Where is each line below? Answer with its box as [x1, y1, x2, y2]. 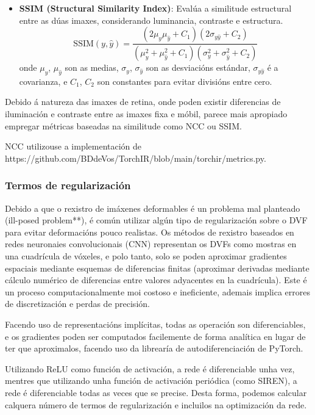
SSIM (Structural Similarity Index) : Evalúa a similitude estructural [19, 2, 292, 14]
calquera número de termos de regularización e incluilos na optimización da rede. [5, 398, 307, 411]
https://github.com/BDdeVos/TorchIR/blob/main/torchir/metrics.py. [5, 151, 266, 164]
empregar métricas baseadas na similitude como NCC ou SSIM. [5, 119, 242, 132]
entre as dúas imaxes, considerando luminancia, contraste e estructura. [19, 13, 283, 26]
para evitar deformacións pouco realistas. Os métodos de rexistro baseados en [5, 225, 294, 238]
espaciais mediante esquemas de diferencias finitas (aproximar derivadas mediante [5, 261, 310, 274]
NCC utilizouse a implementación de [5, 140, 142, 153]
